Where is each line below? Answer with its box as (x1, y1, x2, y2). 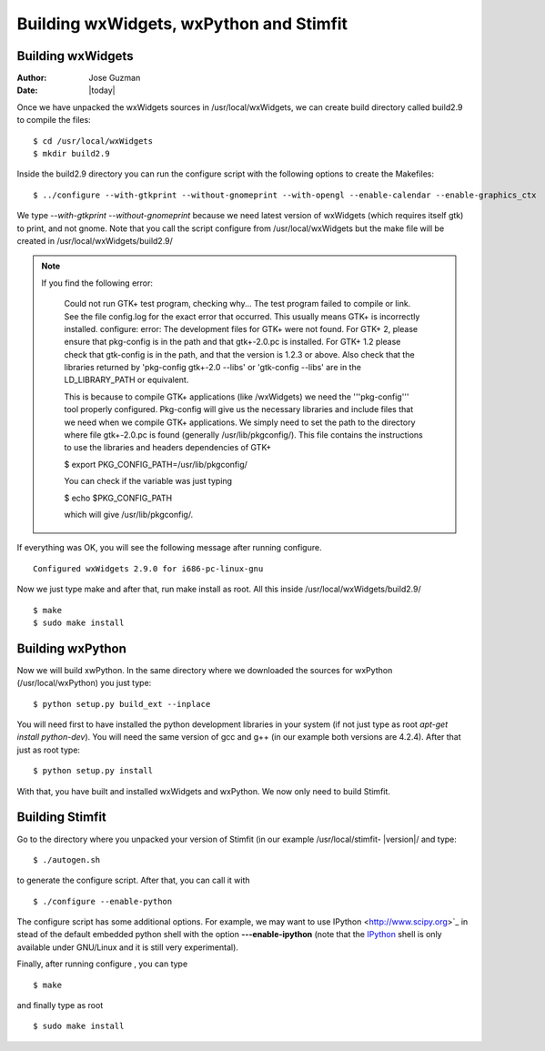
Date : (16, 85, 38, 96)
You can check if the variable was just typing (64, 476, 232, 487)
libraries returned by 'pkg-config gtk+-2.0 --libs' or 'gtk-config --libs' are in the (64, 362, 361, 373)
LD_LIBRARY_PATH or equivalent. (64, 374, 189, 386)
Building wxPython (16, 641, 127, 656)
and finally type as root (16, 1000, 104, 1011)
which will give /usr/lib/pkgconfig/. (64, 510, 194, 520)
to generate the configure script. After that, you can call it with (16, 874, 250, 886)
